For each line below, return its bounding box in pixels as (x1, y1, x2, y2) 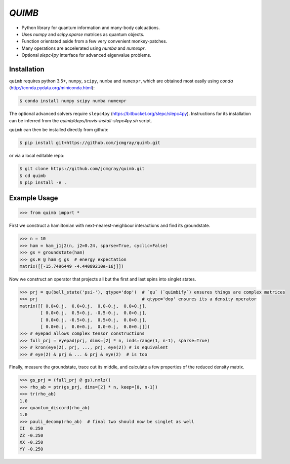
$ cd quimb (19, 173, 46, 178)
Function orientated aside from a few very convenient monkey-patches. (21, 38, 167, 44)
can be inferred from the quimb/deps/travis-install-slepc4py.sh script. (9, 117, 152, 123)
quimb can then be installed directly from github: (9, 127, 109, 133)
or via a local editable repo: (9, 153, 65, 159)
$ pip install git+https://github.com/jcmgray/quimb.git (19, 140, 161, 145)
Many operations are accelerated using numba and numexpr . (21, 45, 146, 51)
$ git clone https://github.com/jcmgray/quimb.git (19, 166, 145, 172)
